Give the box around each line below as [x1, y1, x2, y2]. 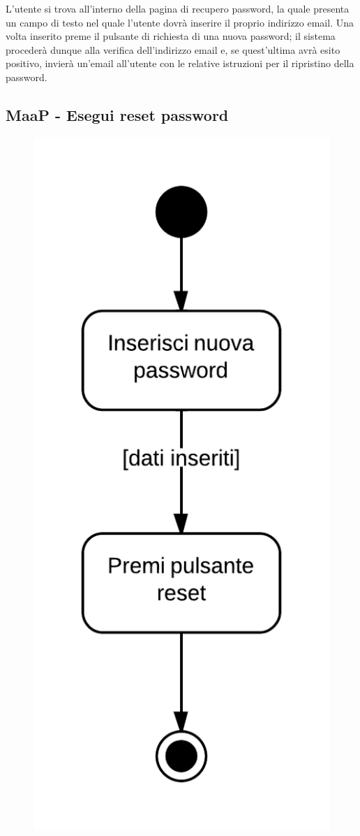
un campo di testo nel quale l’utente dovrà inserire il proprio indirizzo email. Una [6, 15, 354, 29]
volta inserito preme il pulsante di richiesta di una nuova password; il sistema [6, 29, 336, 43]
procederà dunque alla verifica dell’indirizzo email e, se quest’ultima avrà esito [6, 42, 340, 57]
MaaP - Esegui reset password [6, 103, 229, 125]
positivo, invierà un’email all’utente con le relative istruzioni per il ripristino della [6, 56, 354, 71]
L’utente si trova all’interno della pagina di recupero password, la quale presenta [6, 1, 350, 15]
